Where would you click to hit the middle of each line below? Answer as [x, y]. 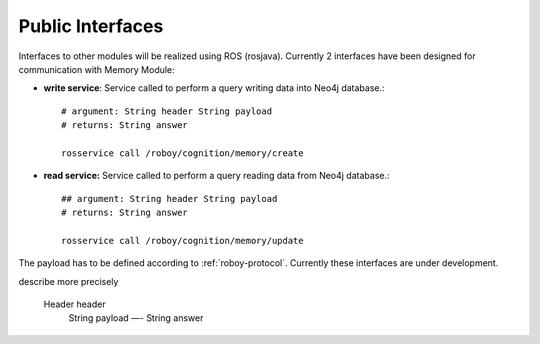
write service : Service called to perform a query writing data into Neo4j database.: [214, 88]
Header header [74, 304]
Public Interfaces [91, 26]
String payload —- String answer [136, 318]
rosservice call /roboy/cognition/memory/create [182, 153]
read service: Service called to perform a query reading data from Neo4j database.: [216, 176]
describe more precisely [68, 281]
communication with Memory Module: [96, 69]
